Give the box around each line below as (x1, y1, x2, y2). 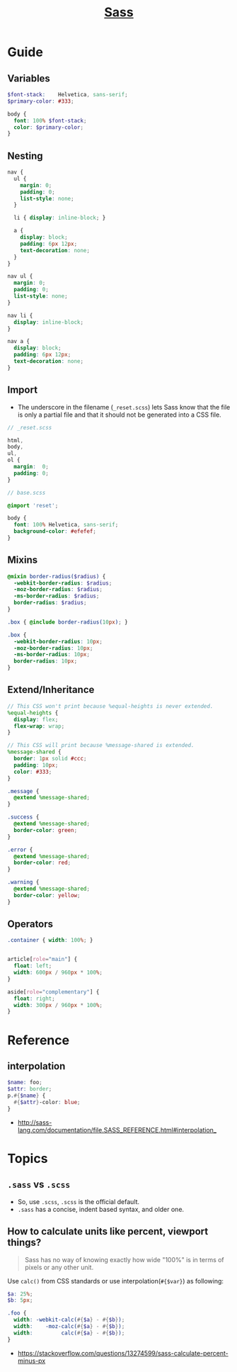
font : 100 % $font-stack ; (13, 117, 87, 124)
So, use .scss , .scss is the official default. (17, 1197, 140, 1205)
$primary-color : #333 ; (7, 97, 74, 105)
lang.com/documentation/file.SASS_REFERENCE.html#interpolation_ (17, 1125, 217, 1134)
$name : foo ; (7, 1079, 42, 1086)
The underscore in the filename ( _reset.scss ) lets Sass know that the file (17, 403, 231, 411)
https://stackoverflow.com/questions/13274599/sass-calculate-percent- (17, 1349, 229, 1357)
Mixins (7, 554, 37, 566)
